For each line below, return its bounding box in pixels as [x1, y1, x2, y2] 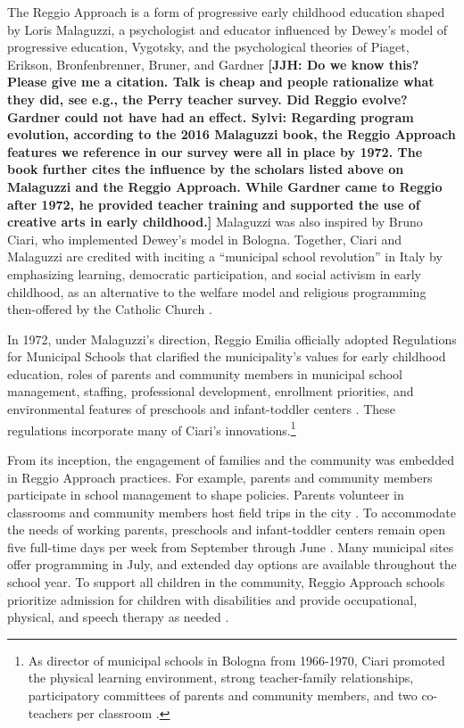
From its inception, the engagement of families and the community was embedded [7, 450, 454, 468]
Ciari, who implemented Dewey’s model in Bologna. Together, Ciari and [7, 229, 402, 248]
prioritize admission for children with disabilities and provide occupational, [7, 590, 418, 608]
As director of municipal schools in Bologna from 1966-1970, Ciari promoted [28, 650, 445, 669]
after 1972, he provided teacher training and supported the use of [7, 194, 420, 213]
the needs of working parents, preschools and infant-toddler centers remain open [7, 520, 446, 539]
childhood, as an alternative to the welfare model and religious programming [7, 282, 427, 301]
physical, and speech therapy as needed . [7, 608, 229, 626]
